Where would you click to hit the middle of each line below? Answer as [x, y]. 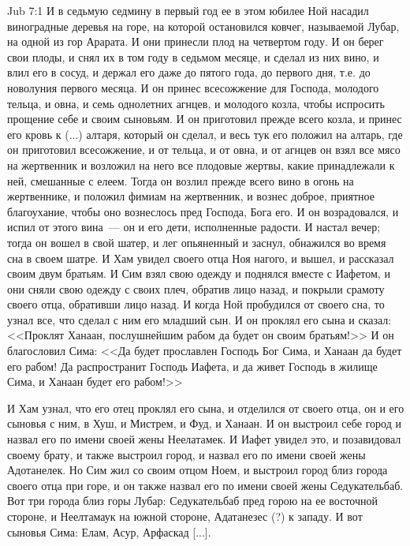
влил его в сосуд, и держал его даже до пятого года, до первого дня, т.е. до [189, 72]
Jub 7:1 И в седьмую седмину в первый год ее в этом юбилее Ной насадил [188, 10]
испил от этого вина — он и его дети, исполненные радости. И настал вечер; [194, 227]
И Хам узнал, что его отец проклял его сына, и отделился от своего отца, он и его [206, 408]
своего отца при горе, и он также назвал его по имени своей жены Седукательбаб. [205, 485]
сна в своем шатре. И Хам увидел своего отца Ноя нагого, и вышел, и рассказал [201, 258]
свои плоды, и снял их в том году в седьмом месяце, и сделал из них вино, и [193, 56]
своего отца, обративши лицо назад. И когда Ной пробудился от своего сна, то [196, 304]
